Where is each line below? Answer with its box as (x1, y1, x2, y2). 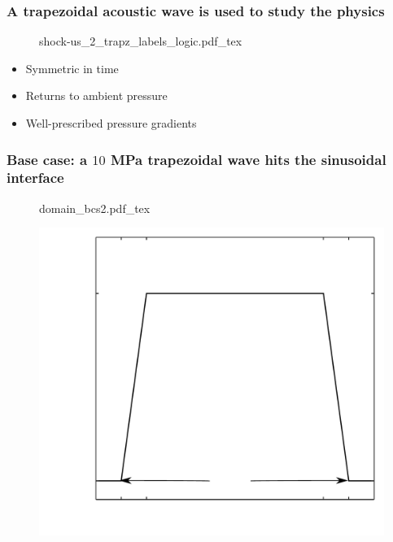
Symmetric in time (25, 59, 119, 76)
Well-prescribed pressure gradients (25, 115, 197, 131)
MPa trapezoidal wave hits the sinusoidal (110, 149, 386, 169)
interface (7, 167, 64, 188)
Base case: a (7, 149, 88, 169)
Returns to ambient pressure (25, 87, 168, 104)
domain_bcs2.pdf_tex (39, 199, 151, 216)
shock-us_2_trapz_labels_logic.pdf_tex (39, 33, 242, 50)
